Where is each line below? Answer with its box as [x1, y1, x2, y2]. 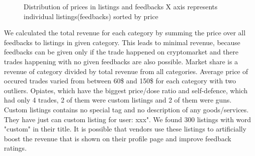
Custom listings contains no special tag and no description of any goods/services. [4, 104, 249, 114]
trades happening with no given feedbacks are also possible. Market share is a [4, 56, 238, 66]
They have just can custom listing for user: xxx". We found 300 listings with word [4, 114, 251, 124]
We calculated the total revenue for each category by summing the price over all [4, 27, 246, 38]
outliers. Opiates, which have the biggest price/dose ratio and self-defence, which [4, 85, 248, 95]
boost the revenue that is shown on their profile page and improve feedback [4, 133, 231, 143]
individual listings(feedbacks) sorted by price [24, 11, 159, 21]
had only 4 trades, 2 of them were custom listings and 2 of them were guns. [4, 95, 232, 105]
